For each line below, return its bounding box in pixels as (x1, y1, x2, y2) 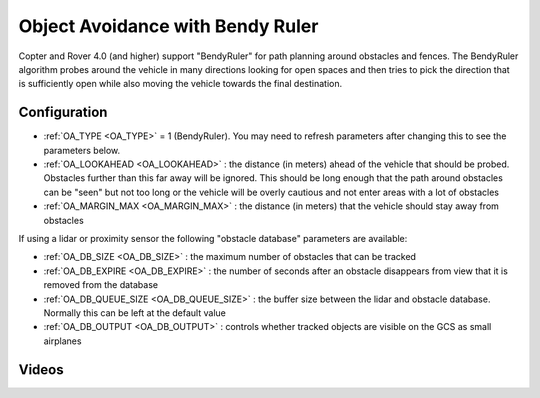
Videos (18, 361, 64, 378)
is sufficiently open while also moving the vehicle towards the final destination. (18, 78, 343, 90)
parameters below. (43, 144, 121, 156)
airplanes (43, 335, 82, 347)
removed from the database (43, 279, 159, 291)
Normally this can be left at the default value (43, 306, 227, 319)
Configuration (18, 104, 108, 121)
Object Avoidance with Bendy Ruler (18, 15, 319, 37)
